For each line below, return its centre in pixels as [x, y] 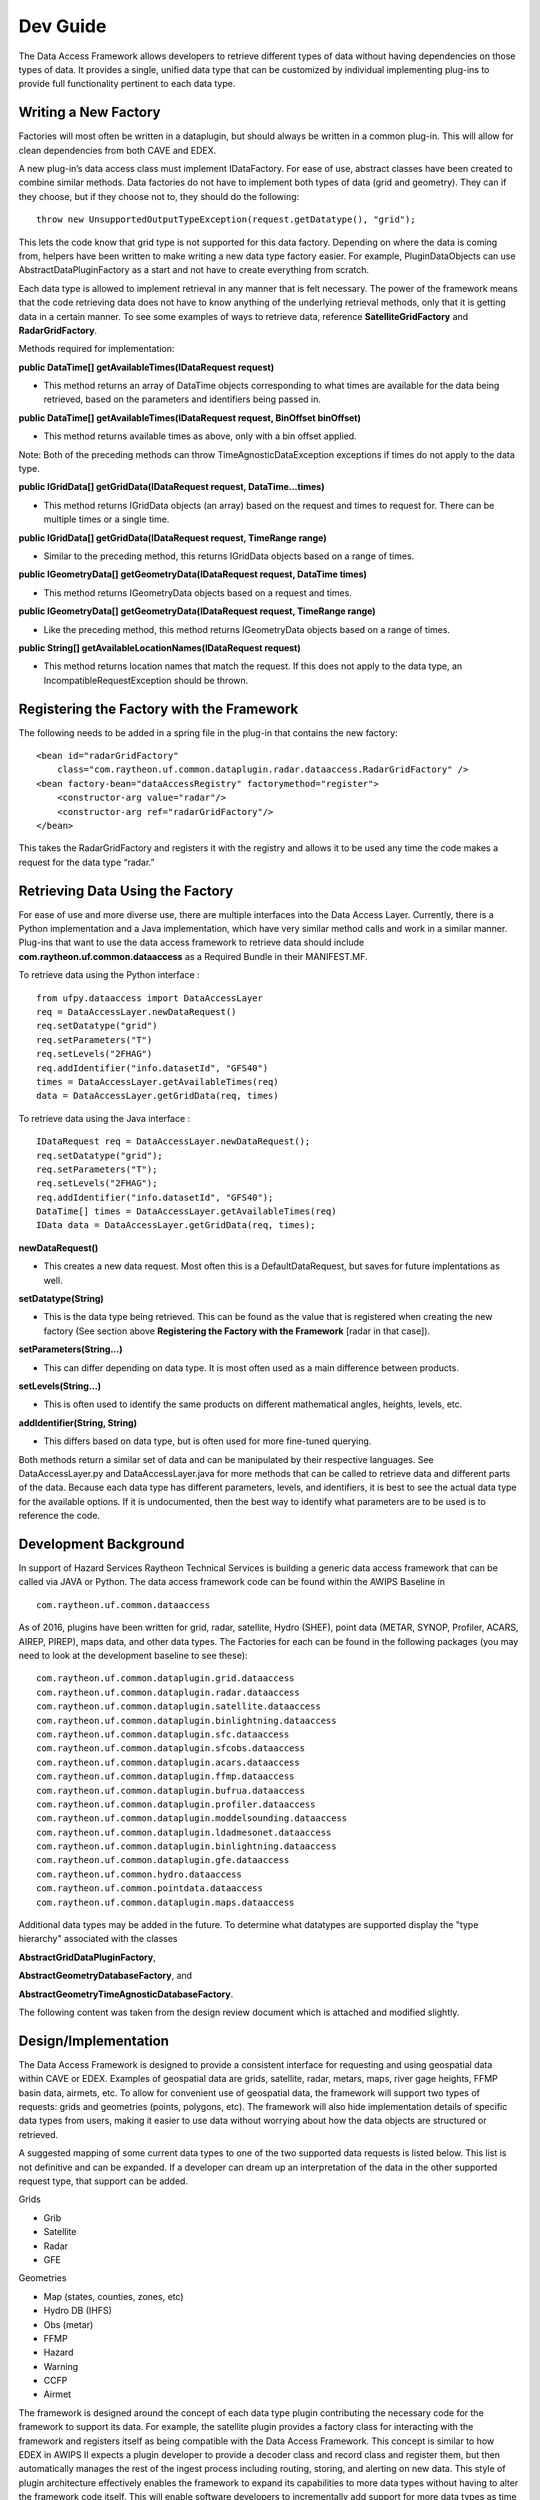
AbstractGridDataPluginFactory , [87, 1957]
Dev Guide [62, 26]
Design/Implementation [94, 2040]
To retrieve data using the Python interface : [109, 975]
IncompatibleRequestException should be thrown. [146, 680]
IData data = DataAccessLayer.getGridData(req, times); [176, 1225]
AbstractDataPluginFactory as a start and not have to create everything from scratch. [194, 270]
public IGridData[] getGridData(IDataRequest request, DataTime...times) [171, 487]
